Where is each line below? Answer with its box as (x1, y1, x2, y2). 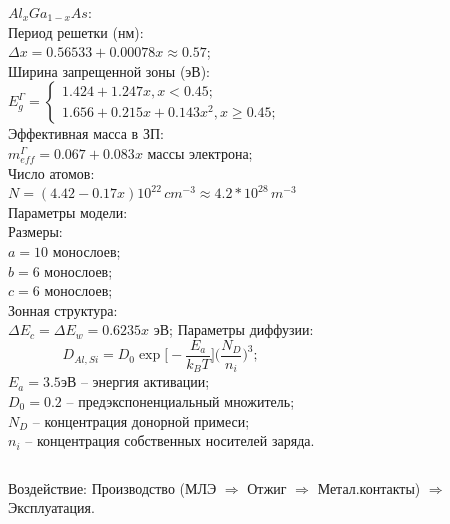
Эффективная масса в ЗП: (8, 123, 164, 144)
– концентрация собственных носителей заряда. (25, 430, 315, 451)
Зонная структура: (8, 299, 118, 320)
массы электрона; (147, 142, 253, 163)
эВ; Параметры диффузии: (153, 319, 314, 340)
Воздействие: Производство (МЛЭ (8, 477, 217, 498)
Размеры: (8, 221, 63, 242)
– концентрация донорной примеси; (32, 410, 250, 431)
